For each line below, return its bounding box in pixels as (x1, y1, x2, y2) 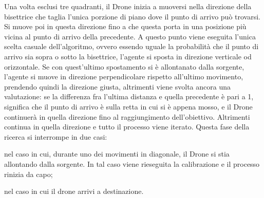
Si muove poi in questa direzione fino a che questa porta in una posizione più (4, 21, 247, 32)
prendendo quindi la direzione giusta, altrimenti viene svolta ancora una (4, 81, 231, 92)
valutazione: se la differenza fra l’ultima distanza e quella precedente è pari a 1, (4, 91, 254, 102)
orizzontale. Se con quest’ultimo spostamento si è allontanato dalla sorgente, (4, 61, 244, 72)
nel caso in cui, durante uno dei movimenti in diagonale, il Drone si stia (4, 148, 230, 159)
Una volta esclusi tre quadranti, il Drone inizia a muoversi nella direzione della (4, 1, 252, 11)
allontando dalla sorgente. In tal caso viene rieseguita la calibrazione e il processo (4, 158, 260, 169)
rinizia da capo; (4, 168, 53, 179)
